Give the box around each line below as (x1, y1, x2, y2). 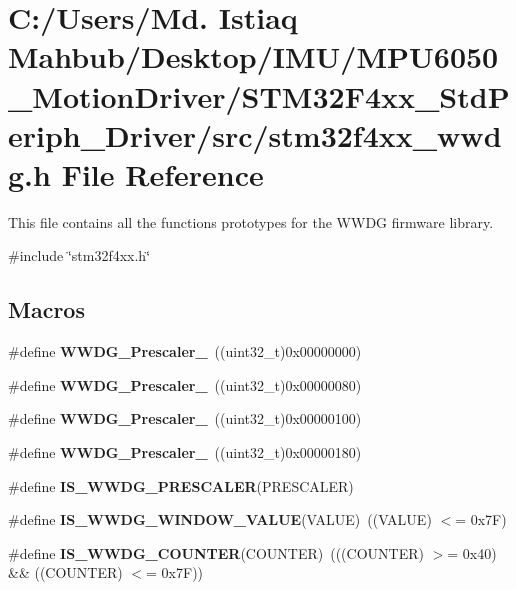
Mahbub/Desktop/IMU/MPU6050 (8, 36, 499, 77)
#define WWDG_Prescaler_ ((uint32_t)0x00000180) (8, 442, 362, 463)
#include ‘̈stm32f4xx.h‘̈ (8, 245, 151, 266)
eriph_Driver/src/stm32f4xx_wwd (8, 114, 502, 155)
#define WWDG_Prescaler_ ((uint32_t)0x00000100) (8, 408, 362, 429)
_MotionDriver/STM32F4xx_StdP (8, 75, 510, 116)
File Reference (61, 153, 264, 194)
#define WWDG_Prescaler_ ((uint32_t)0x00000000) (8, 341, 362, 362)
